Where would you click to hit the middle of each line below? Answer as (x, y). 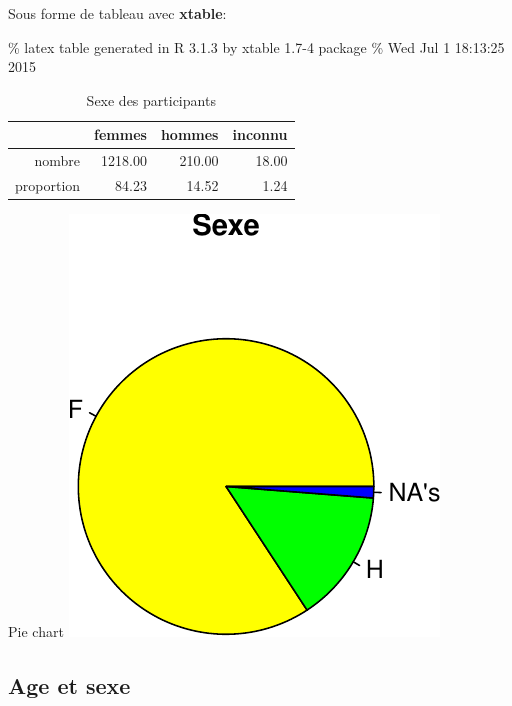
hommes (189, 134)
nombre (57, 160)
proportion (48, 185)
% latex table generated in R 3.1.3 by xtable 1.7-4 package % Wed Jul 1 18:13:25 (256, 46)
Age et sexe (69, 685)
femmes (120, 134)
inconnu (260, 134)
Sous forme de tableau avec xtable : (117, 13)
